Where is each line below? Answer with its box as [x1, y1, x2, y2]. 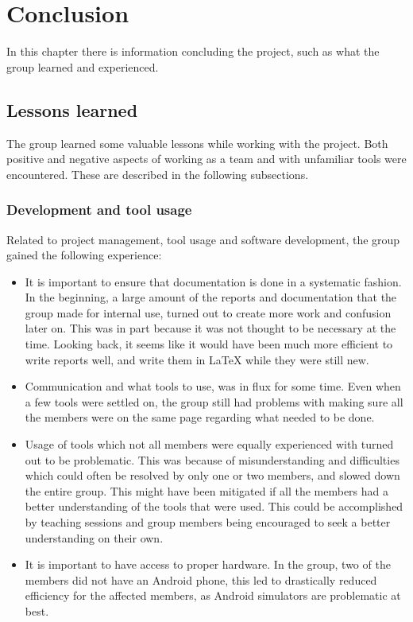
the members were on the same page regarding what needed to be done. [25, 409, 375, 426]
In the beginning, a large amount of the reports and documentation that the [25, 289, 397, 305]
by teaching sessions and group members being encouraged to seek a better [25, 514, 391, 531]
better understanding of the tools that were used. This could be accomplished [25, 498, 403, 515]
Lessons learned [6, 97, 138, 122]
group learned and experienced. [6, 58, 159, 75]
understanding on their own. [25, 529, 164, 546]
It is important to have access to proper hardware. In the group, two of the [25, 556, 391, 573]
